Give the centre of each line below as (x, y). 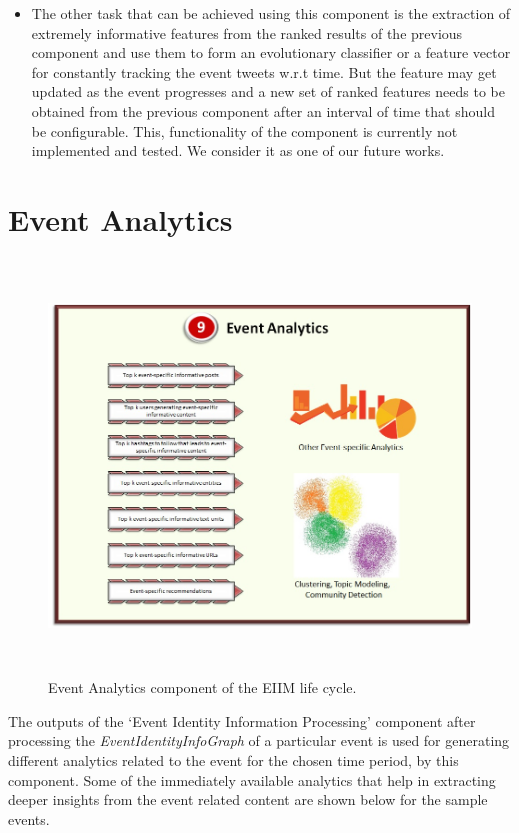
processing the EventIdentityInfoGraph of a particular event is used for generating (259, 740)
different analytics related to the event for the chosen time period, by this (233, 759)
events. (29, 818)
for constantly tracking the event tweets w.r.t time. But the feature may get (264, 71)
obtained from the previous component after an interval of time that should (263, 110)
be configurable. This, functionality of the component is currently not (244, 130)
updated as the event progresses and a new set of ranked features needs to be (268, 91)
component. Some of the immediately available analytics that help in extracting (252, 779)
